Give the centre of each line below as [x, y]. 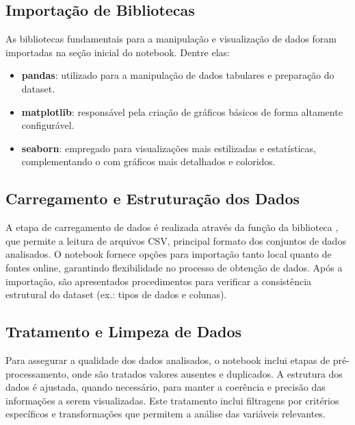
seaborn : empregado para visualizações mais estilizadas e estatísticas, [169, 148]
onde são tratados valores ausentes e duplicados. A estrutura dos [207, 373]
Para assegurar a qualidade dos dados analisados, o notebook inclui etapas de [168, 360]
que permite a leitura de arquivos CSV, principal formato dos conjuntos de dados [176, 240]
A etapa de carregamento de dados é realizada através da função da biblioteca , [172, 227]
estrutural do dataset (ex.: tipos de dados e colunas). [116, 294]
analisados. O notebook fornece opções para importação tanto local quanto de [169, 254]
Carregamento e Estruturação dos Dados [153, 198]
